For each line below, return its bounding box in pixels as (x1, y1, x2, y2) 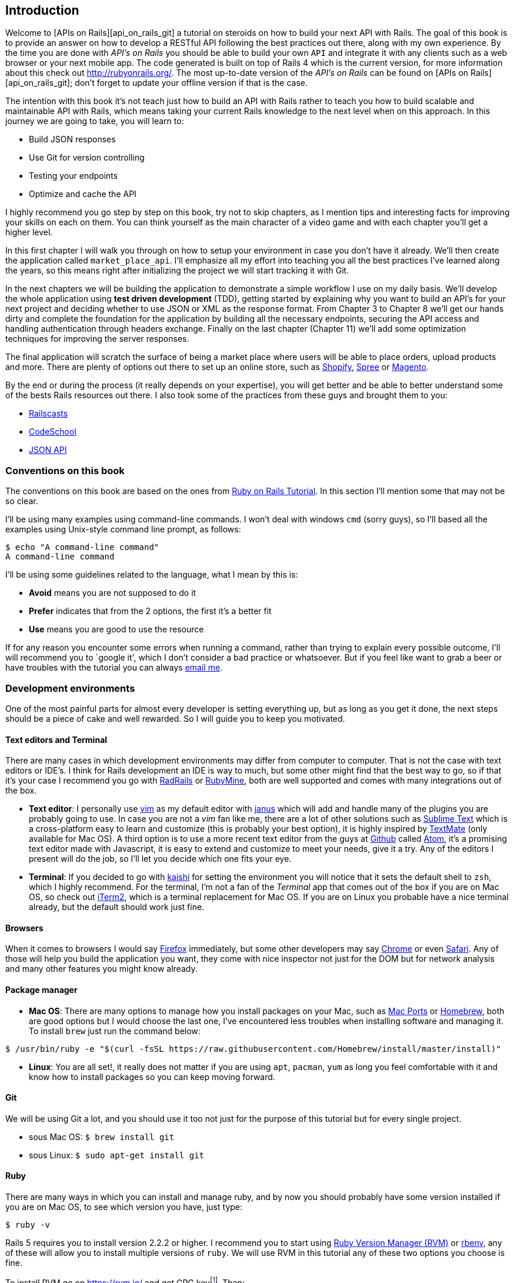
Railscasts (29, 408, 68, 419)
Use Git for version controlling (29, 152, 145, 163)
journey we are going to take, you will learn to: (5, 116, 184, 126)
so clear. (5, 496, 38, 506)
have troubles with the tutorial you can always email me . (5, 662, 223, 673)
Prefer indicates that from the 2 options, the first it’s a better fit (29, 606, 272, 616)
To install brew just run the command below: (29, 1025, 201, 1036)
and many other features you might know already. (5, 964, 198, 974)
